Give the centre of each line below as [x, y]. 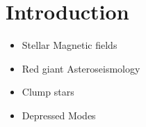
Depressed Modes [59, 115]
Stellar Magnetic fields [70, 45]
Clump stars [48, 92]
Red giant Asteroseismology [81, 68]
